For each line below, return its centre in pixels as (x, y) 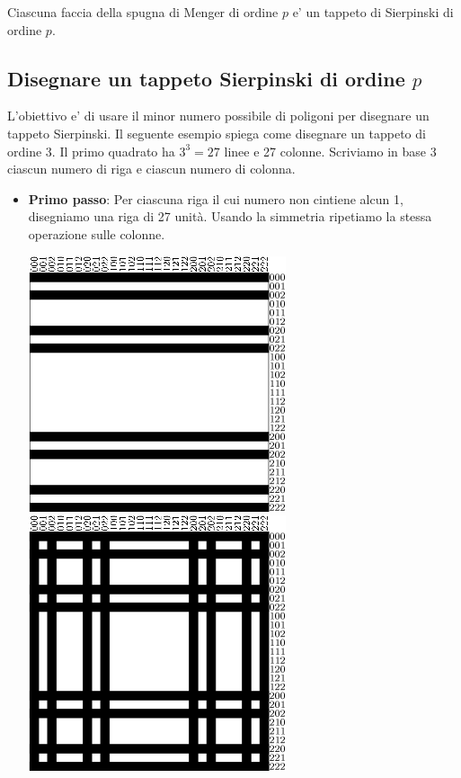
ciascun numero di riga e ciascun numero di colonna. (151, 169)
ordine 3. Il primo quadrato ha (91, 151)
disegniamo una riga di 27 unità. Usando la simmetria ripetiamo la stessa (230, 216)
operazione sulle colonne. (97, 233)
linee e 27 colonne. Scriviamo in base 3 (330, 151)
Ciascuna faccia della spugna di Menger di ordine (143, 12)
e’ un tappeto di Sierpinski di (373, 12)
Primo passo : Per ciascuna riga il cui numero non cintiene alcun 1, (216, 198)
